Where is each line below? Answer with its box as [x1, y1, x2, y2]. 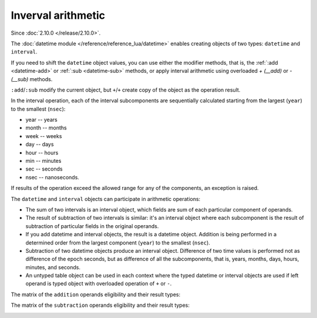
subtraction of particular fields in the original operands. [25, 222, 159, 229]
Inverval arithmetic [11, 9, 106, 22]
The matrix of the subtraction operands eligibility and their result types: [11, 302, 190, 309]
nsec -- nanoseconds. [25, 173, 79, 180]
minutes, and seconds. [25, 263, 81, 270]
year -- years [25, 116, 58, 123]
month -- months [25, 124, 67, 132]
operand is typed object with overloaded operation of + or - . [25, 280, 172, 287]
